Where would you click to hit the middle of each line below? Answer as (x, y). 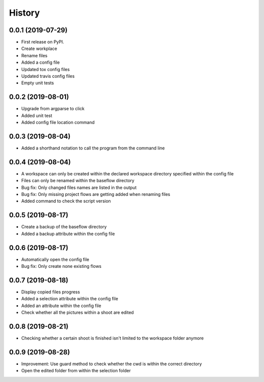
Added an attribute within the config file (61, 306)
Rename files (34, 55)
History (24, 13)
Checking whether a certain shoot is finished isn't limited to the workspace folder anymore (112, 338)
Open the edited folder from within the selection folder (76, 371)
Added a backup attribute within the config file (68, 234)
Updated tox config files (45, 69)
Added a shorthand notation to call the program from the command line (93, 148)
